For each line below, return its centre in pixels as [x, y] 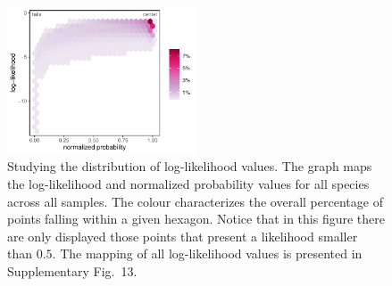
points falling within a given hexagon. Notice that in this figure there [196, 219]
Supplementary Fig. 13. [72, 271]
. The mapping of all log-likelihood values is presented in [207, 253]
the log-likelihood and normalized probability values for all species [188, 184]
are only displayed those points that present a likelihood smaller [183, 236]
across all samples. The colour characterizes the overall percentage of [195, 201]
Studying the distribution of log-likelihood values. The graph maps [190, 166]
